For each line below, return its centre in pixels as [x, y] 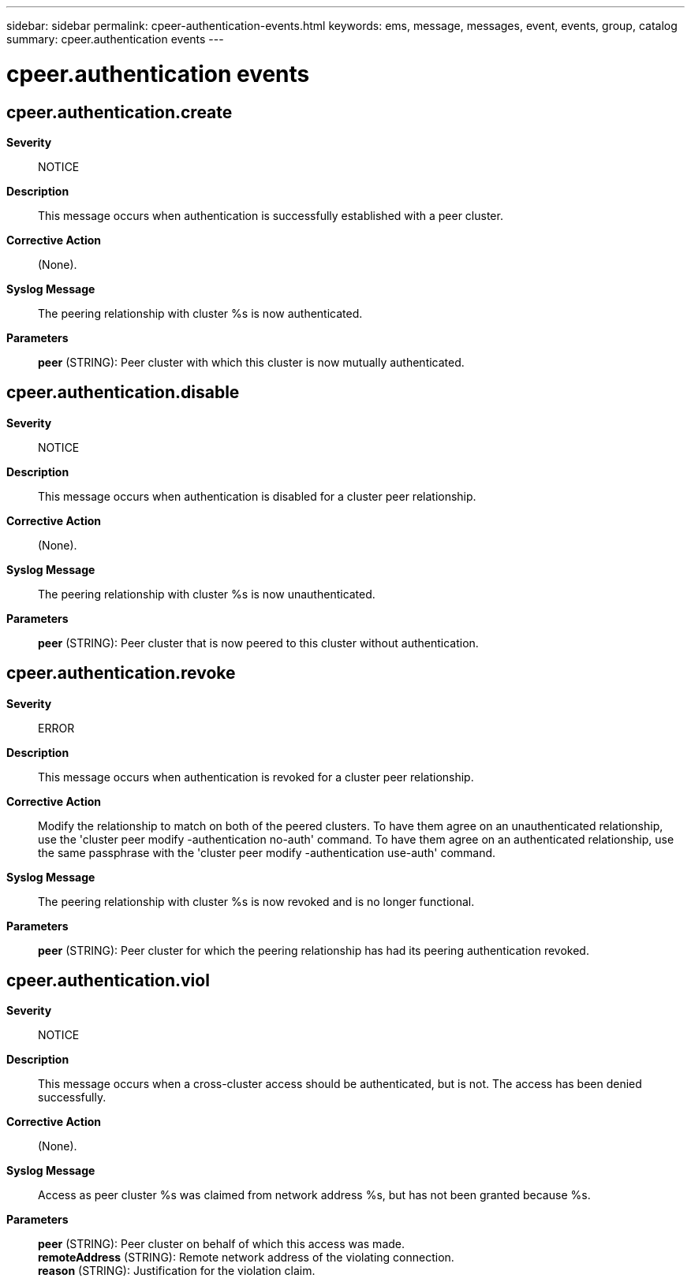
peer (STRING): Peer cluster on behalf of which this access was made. [222, 1244]
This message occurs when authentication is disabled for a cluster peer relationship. [257, 496]
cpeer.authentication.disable [123, 393]
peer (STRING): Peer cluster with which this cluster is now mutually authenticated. [251, 362]
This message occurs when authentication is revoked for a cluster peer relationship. [256, 777]
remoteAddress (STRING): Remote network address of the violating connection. [246, 1258]
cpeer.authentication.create [120, 112]
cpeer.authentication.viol [108, 981]
